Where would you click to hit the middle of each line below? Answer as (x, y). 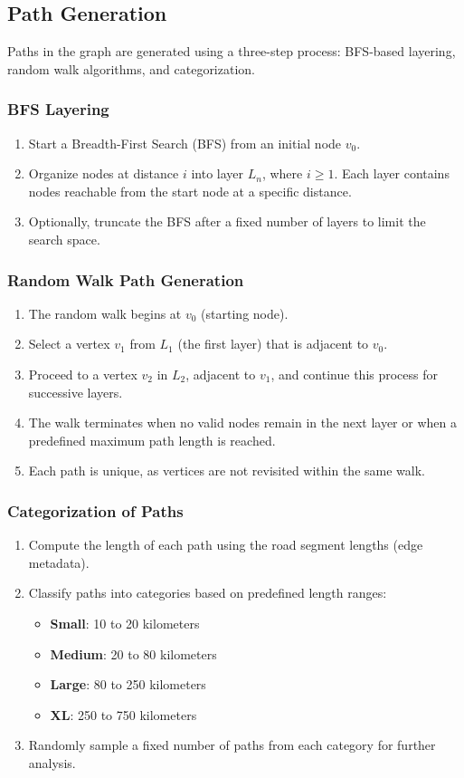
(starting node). (245, 313)
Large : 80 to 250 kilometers (128, 684)
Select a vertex (69, 344)
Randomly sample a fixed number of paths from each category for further (232, 745)
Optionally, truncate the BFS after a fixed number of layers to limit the (227, 221)
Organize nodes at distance (104, 173)
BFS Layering (58, 109)
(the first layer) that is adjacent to (273, 344)
